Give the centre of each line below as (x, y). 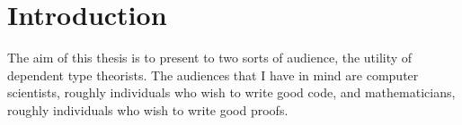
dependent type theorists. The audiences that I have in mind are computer (213, 75)
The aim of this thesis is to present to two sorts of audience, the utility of (210, 58)
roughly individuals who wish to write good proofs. (148, 109)
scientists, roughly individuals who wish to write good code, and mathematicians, (231, 92)
